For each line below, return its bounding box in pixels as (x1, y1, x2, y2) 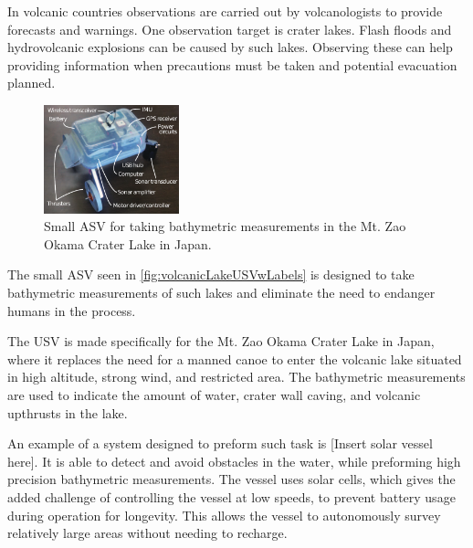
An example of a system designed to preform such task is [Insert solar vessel (7, 434, 433, 453)
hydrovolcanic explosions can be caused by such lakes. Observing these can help (7, 37, 453, 57)
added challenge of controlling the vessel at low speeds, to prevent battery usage (7, 487, 456, 506)
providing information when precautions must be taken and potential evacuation (7, 55, 457, 74)
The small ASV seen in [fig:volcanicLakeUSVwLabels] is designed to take (7, 265, 415, 284)
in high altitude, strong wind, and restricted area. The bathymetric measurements (7, 367, 466, 386)
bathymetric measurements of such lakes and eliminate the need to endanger (7, 283, 436, 302)
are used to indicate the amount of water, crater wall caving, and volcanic (7, 385, 421, 405)
